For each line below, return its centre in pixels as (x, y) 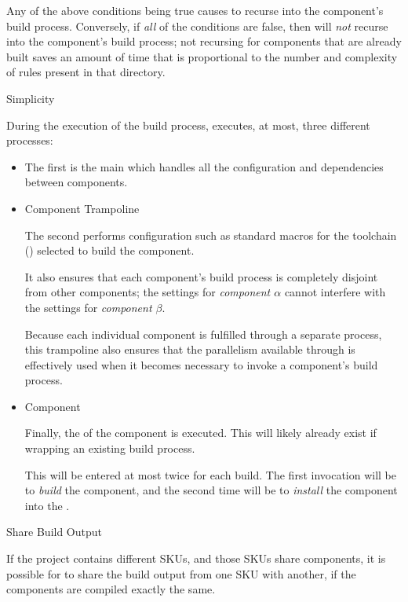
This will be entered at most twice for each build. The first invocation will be (211, 474)
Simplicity (31, 98)
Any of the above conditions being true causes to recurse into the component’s (195, 10)
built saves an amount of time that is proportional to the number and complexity (202, 56)
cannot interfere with (335, 292)
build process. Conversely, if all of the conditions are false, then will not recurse (197, 26)
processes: (30, 140)
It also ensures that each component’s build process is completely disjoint (201, 276)
